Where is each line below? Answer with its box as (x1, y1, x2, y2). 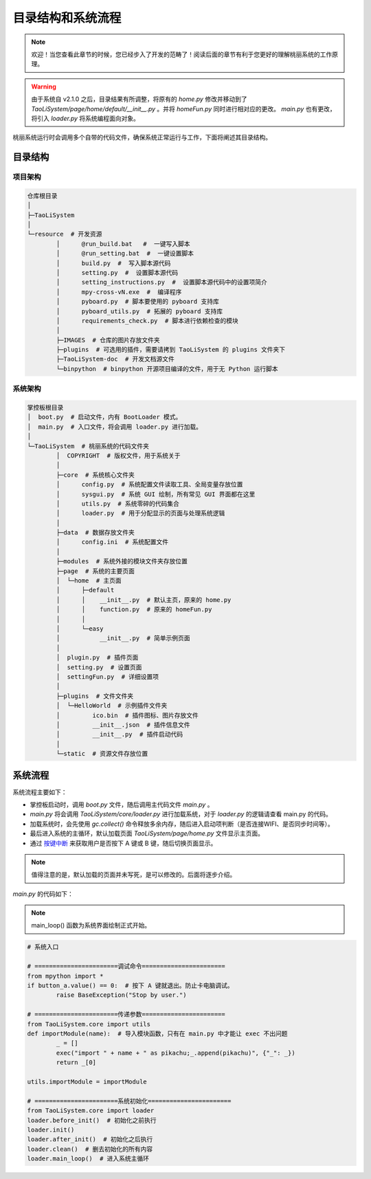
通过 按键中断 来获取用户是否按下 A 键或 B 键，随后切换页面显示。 (30, 839, 217, 847)
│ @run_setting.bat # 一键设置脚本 (56, 249, 194, 258)
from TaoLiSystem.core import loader (27, 1107, 155, 1114)
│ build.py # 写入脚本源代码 (56, 259, 171, 267)
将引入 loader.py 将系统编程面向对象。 (31, 114, 140, 122)
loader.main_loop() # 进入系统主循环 (27, 1155, 150, 1163)
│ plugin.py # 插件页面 (56, 653, 139, 662)
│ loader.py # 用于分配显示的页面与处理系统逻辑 (56, 509, 225, 517)
